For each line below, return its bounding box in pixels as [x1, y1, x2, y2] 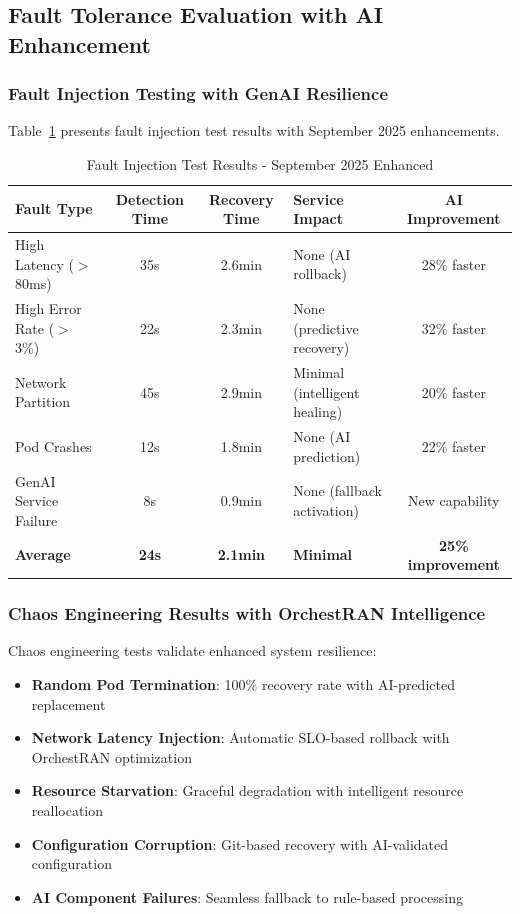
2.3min [220, 317, 262, 338]
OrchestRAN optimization [31, 746, 192, 767]
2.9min [220, 381, 262, 402]
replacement [31, 693, 106, 714]
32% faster [421, 317, 486, 338]
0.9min [220, 490, 262, 511]
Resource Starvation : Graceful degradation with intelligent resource [31, 780, 464, 801]
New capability [408, 490, 500, 511]
